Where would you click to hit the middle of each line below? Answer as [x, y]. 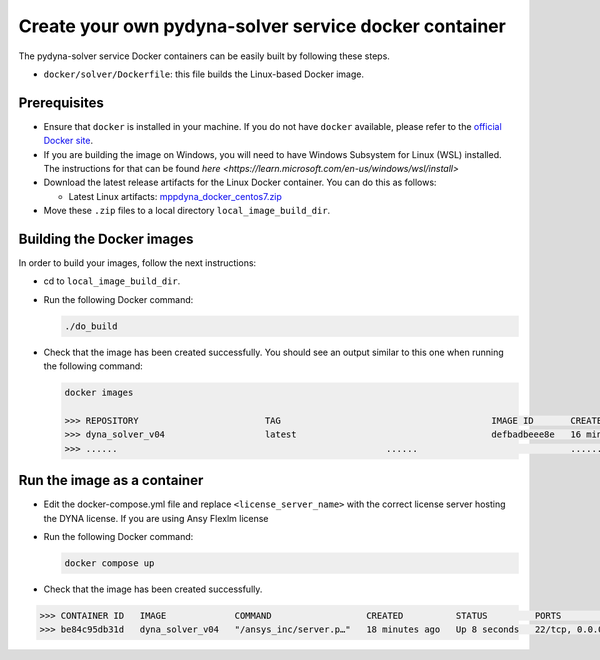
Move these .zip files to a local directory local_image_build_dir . [187, 211]
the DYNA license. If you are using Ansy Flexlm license [156, 518]
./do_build [91, 326]
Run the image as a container [111, 480]
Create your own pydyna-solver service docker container [262, 26]
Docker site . [68, 141]
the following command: [93, 366]
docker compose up [109, 563]
